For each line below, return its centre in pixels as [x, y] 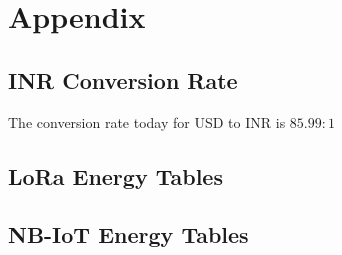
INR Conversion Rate [123, 79]
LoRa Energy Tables [115, 175]
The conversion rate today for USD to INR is [147, 121]
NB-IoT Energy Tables [128, 234]
